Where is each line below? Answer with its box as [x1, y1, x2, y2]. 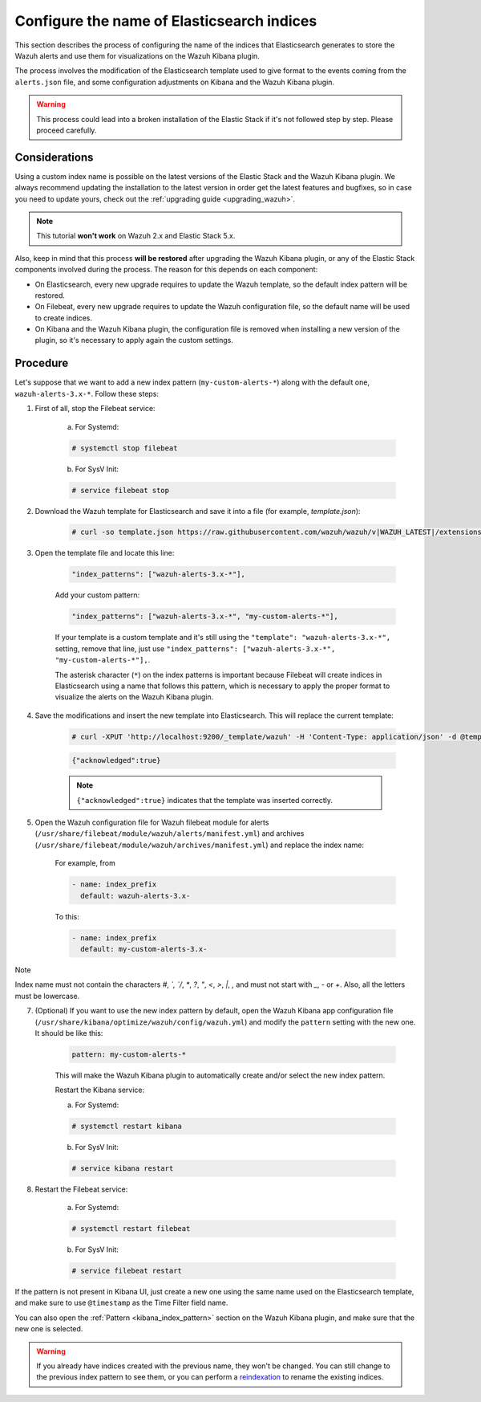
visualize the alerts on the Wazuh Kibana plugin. [55, 692, 214, 702]
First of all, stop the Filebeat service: [34, 404, 156, 414]
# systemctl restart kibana [71, 1121, 182, 1131]
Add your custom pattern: [55, 590, 140, 600]
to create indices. [34, 313, 92, 323]
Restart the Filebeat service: [34, 1184, 128, 1194]
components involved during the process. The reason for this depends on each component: [14, 265, 318, 275]
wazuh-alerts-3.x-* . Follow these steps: [14, 389, 160, 398]
